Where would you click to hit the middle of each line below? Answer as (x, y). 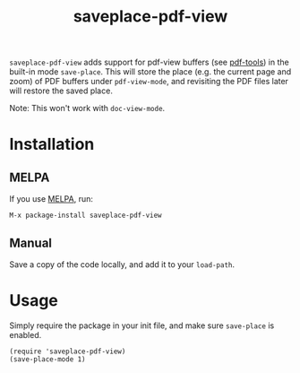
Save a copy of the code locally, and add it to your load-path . (122, 265)
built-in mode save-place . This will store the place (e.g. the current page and (150, 72)
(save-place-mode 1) (48, 359)
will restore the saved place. (61, 91)
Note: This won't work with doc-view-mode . (87, 108)
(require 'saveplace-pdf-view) (68, 351)
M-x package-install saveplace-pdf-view (86, 216)
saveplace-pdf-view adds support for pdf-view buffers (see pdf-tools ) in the (149, 62)
